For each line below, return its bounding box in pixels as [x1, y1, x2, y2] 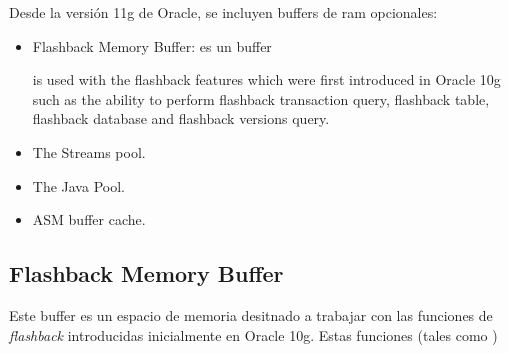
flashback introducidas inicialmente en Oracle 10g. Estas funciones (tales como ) [9, 324, 498, 345]
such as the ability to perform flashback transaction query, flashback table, [32, 88, 490, 109]
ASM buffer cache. [32, 209, 146, 230]
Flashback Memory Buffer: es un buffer [32, 35, 272, 56]
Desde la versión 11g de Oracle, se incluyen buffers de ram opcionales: [9, 2, 438, 22]
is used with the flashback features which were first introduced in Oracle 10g [32, 69, 501, 90]
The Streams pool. [32, 141, 146, 162]
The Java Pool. [32, 175, 125, 196]
